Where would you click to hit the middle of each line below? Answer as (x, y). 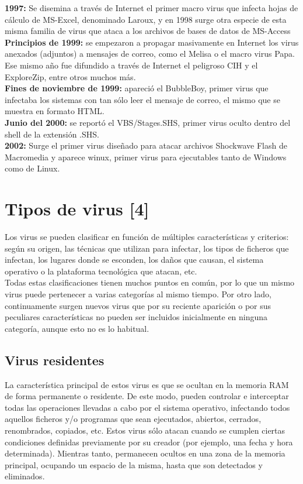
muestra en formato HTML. (55, 111)
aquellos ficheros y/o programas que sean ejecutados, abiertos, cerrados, (133, 419)
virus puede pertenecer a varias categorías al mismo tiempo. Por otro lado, (138, 294)
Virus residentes (55, 360)
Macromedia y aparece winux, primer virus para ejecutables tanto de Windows (146, 157)
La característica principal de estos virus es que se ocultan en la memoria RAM (147, 384)
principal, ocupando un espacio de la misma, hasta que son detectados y (134, 464)
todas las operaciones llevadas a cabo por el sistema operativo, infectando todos (147, 407)
